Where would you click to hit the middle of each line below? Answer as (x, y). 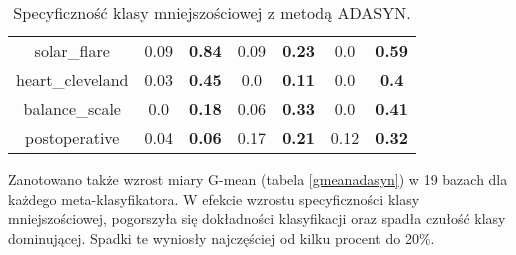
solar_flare (72, 50)
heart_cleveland (72, 79)
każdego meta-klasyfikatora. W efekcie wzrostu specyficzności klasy (214, 198)
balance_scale (72, 108)
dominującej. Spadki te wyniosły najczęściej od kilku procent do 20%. (221, 237)
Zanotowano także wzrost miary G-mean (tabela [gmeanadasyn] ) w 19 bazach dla (258, 179)
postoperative (72, 137)
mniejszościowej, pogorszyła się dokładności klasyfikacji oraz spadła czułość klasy (257, 218)
